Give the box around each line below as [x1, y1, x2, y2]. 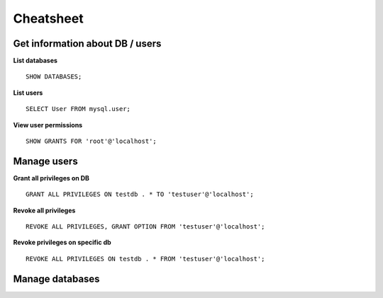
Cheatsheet [13, 11, 84, 26]
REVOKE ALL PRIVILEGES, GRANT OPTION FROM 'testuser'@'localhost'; [26, 223, 265, 231]
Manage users [13, 155, 78, 167]
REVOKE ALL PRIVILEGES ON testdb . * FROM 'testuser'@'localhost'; [26, 255, 265, 263]
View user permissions [13, 120, 83, 129]
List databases [13, 57, 58, 65]
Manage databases [13, 273, 100, 285]
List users [13, 88, 43, 97]
